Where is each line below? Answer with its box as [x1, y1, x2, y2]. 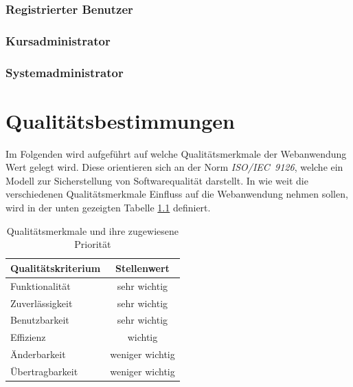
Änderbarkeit [10, 347, 66, 362]
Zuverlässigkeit [10, 295, 73, 310]
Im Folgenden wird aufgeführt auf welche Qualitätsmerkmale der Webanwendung [5, 146, 347, 160]
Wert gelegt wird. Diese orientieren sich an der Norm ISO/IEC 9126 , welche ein [5, 160, 343, 174]
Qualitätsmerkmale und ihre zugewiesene [6, 223, 179, 238]
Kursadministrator [5, 32, 111, 49]
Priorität [74, 237, 111, 251]
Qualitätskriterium [10, 260, 101, 275]
